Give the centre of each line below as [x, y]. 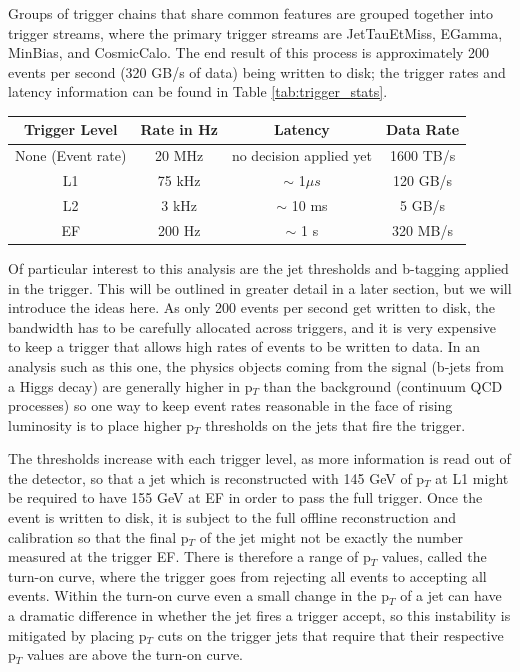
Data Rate [423, 129]
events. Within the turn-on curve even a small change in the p [198, 595]
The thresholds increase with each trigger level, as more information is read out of [259, 458]
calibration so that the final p [98, 536]
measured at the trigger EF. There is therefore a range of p [189, 556]
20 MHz [179, 155]
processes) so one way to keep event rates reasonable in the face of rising [230, 405]
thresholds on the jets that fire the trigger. [335, 424]
